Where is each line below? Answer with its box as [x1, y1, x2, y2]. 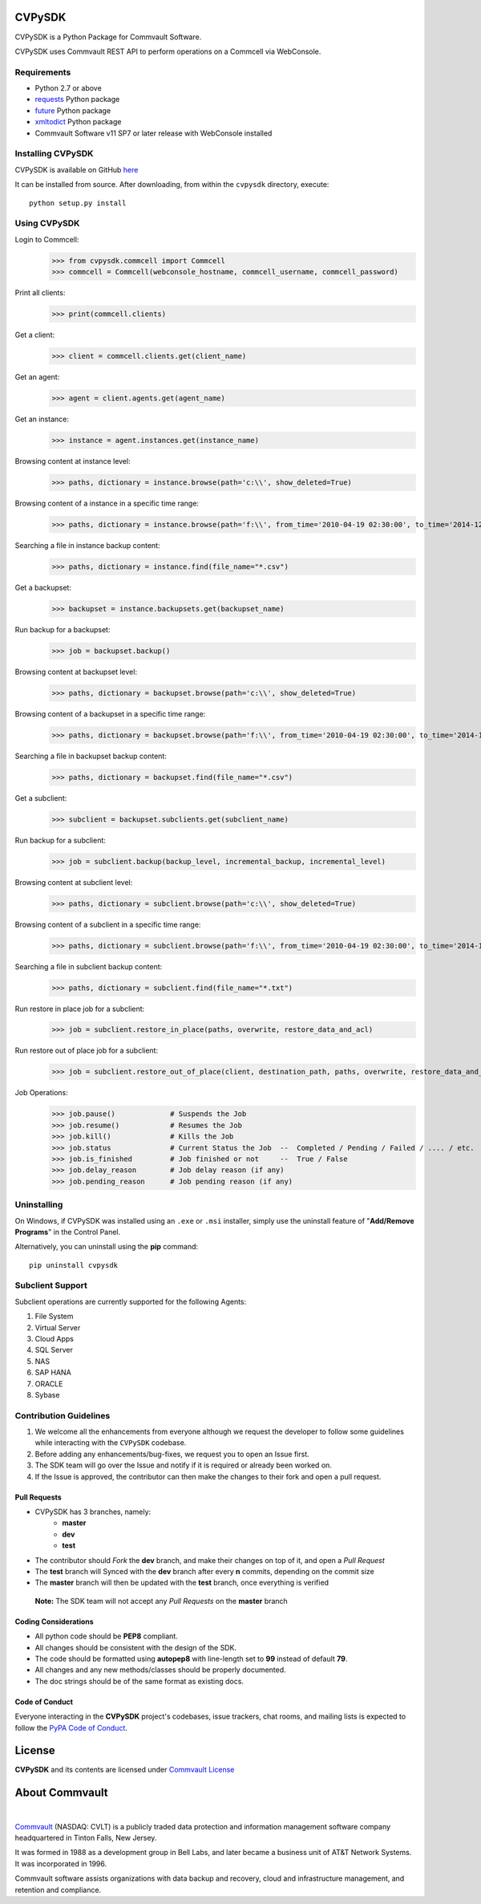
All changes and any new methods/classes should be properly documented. [34, 1665, 286, 1675]
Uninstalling [14, 1200, 63, 1211]
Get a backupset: [14, 583, 72, 592]
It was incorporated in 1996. [14, 1858, 107, 1869]
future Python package [34, 105, 111, 116]
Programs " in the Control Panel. [14, 1227, 121, 1236]
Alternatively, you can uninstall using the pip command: [14, 1242, 199, 1252]
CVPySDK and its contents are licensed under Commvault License [14, 1765, 235, 1775]
